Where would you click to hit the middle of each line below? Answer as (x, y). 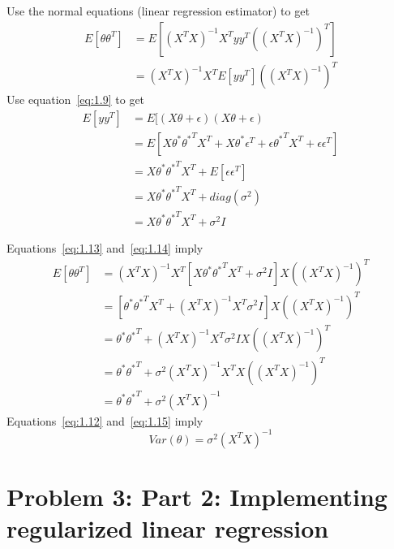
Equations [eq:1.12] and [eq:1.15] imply (105, 420)
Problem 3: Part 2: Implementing (197, 496)
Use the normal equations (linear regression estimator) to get (158, 11)
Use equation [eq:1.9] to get (76, 99)
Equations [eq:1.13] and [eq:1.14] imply (105, 247)
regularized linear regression (168, 528)
